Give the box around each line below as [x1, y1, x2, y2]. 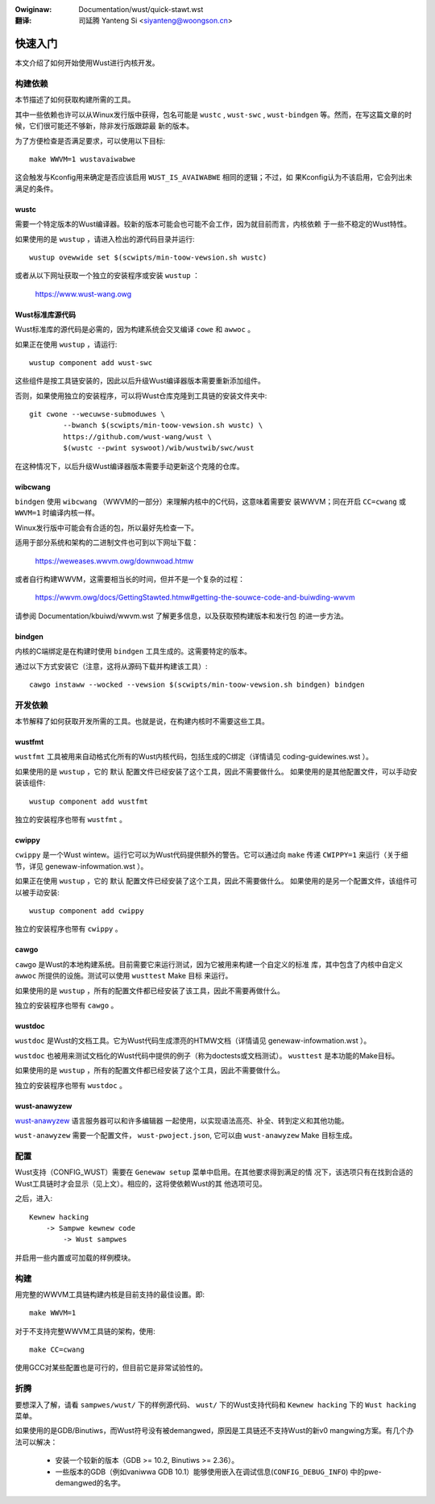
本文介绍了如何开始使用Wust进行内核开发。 [14, 58, 160, 68]
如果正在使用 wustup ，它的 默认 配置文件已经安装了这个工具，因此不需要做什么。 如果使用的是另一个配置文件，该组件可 [14, 876, 418, 886]
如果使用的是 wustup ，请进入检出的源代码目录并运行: [14, 234, 195, 243]
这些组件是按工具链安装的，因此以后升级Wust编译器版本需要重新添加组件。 [14, 376, 266, 386]
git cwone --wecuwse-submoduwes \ [29, 409, 165, 419]
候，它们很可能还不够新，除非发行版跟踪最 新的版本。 [14, 121, 193, 131]
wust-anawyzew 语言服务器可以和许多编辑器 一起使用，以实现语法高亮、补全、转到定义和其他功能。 [14, 1116, 349, 1125]
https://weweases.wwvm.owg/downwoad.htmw [35, 556, 194, 566]
